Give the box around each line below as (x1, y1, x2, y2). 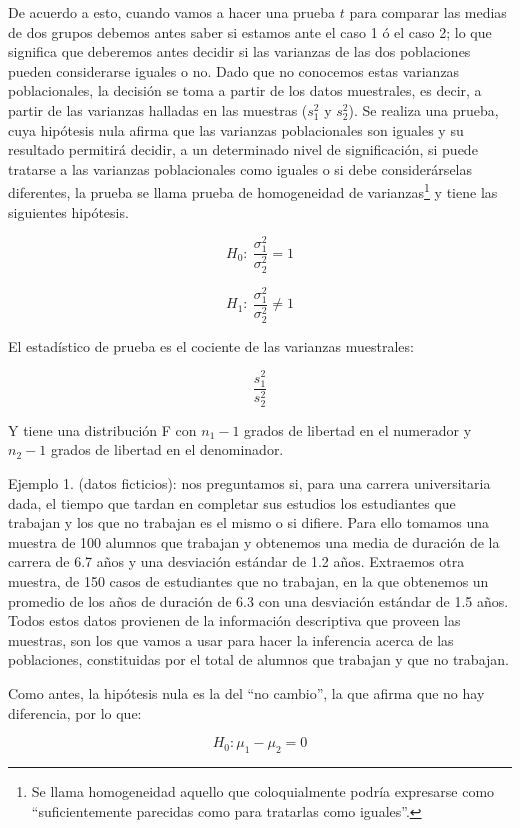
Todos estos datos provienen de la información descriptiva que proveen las (8, 610, 461, 631)
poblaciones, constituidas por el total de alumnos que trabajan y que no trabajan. (8, 649, 509, 670)
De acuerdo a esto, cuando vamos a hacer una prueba (8, 2, 336, 22)
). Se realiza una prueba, (348, 99, 499, 120)
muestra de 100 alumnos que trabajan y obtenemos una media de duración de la (8, 531, 500, 552)
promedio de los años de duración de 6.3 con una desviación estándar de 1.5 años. (8, 590, 509, 611)
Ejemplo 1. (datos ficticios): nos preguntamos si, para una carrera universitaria (8, 473, 491, 493)
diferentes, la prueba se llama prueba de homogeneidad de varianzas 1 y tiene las (8, 179, 498, 202)
